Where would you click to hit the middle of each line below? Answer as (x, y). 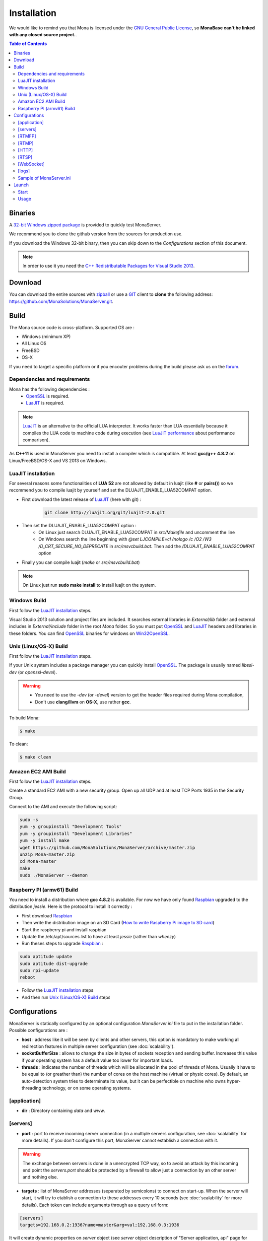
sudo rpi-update (39, 971)
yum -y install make (44, 841)
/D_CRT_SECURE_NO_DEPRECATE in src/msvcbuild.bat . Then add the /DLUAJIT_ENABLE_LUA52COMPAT (147, 546)
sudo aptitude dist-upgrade (54, 964)
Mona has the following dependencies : (49, 389)
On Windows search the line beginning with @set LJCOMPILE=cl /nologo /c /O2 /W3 (125, 539)
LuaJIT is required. (45, 403)
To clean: (19, 744)
